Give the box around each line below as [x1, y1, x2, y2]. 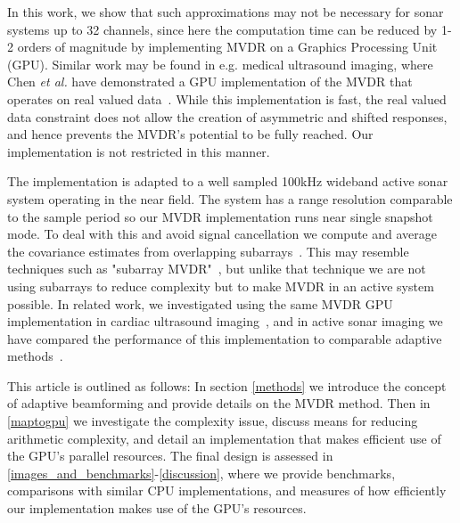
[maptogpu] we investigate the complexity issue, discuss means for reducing [7, 412, 418, 430]
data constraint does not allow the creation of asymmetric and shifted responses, [7, 107, 448, 126]
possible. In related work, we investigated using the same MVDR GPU [7, 294, 393, 313]
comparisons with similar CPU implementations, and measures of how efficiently [7, 481, 447, 500]
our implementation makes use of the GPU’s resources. [7, 499, 307, 518]
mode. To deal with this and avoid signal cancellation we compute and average [7, 225, 438, 243]
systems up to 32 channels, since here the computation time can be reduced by [7, 20, 438, 38]
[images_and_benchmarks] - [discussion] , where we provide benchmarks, [7, 463, 396, 482]
